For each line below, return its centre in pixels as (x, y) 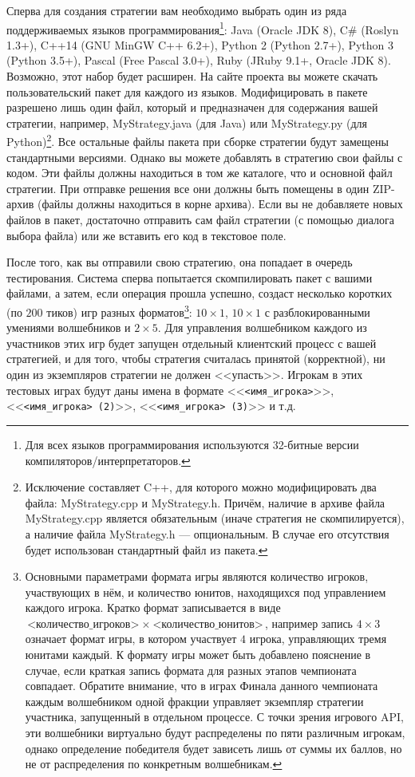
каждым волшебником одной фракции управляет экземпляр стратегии (194, 701)
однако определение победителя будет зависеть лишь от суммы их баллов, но (213, 748)
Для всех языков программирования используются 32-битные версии (192, 444)
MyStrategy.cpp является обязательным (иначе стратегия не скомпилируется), (215, 518)
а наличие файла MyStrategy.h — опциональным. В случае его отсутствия (207, 533)
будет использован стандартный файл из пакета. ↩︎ (146, 549)
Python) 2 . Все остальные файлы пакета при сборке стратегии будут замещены (198, 140)
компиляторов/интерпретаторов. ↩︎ (108, 460)
